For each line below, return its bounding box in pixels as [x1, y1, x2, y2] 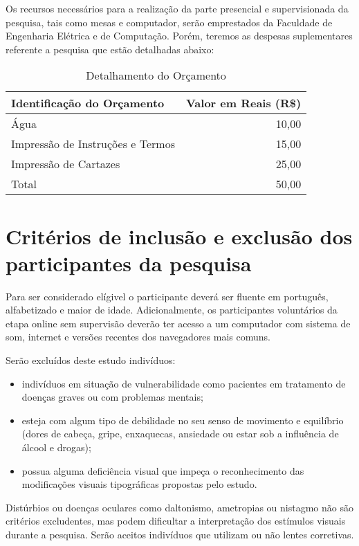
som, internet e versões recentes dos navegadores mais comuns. [6, 329, 270, 344]
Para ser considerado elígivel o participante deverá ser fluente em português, [6, 289, 329, 303]
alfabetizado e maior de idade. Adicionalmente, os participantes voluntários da [6, 302, 338, 317]
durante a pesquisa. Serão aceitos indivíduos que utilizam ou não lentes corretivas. [6, 527, 354, 541]
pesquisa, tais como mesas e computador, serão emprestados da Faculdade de [6, 15, 333, 29]
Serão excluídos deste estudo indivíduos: [6, 353, 176, 367]
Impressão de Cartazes [11, 156, 120, 172]
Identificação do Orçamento [11, 95, 165, 111]
